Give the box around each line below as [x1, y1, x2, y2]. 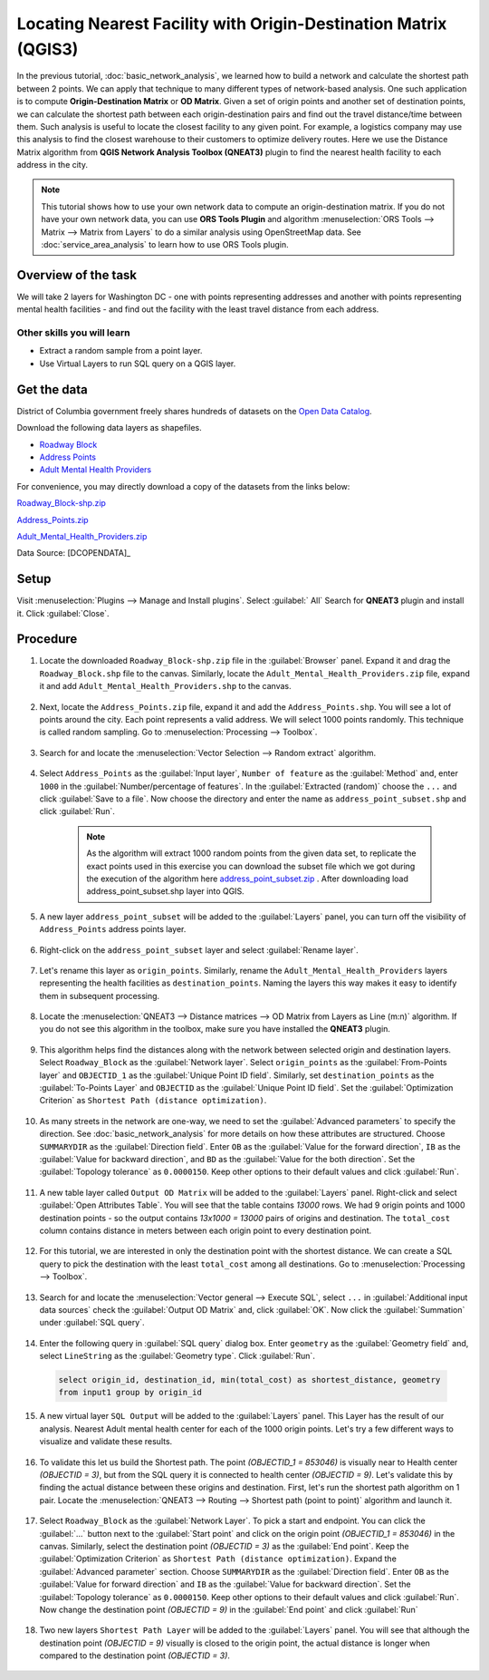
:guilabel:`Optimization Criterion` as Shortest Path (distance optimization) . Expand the [39, 1553, 398, 1564]
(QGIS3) [16, 39, 79, 59]
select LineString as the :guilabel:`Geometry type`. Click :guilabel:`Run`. [39, 1351, 316, 1362]
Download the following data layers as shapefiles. [16, 422, 203, 433]
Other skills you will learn [16, 326, 130, 339]
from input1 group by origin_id [58, 1387, 203, 1398]
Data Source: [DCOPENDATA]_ [16, 548, 131, 558]
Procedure [16, 631, 78, 647]
